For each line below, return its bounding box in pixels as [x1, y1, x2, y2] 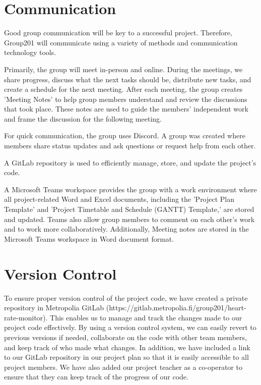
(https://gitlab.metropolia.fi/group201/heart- [106, 302, 246, 313]
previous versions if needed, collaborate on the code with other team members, [4, 332, 247, 342]
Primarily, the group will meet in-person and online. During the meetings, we [4, 64, 243, 74]
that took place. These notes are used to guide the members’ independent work [4, 103, 248, 114]
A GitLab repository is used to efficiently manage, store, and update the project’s [4, 157, 256, 168]
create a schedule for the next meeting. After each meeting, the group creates [4, 84, 243, 94]
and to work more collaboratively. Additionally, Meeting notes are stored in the [4, 224, 249, 234]
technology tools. [4, 47, 56, 58]
